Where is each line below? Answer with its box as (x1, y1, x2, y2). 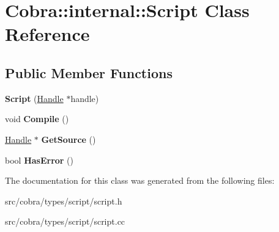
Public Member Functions (5, 63, 173, 82)
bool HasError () (5, 153, 74, 166)
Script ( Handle (5, 92, 64, 104)
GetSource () (41, 132, 96, 145)
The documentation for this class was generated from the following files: (5, 174, 275, 187)
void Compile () (5, 112, 69, 125)
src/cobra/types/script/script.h (5, 194, 122, 207)
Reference (5, 21, 90, 46)
